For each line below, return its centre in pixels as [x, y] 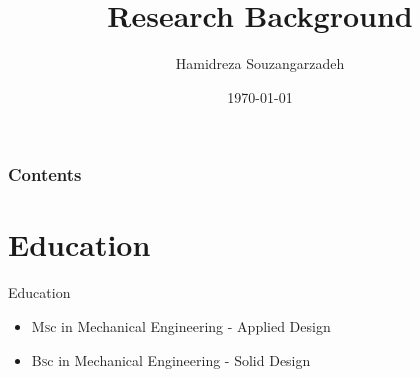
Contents [45, 174]
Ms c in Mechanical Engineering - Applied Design [181, 325]
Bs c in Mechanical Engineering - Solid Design [171, 359]
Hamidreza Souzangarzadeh [260, 63]
